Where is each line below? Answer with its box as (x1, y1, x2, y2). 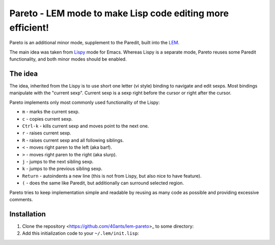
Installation (9, 209, 46, 219)
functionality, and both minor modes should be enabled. (9, 56, 127, 62)
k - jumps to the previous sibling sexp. (22, 166, 103, 172)
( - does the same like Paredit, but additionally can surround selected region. (22, 180, 184, 186)
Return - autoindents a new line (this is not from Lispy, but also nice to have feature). (22, 173, 202, 179)
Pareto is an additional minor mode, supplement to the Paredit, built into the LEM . (9, 40, 180, 46)
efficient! (9, 22, 49, 33)
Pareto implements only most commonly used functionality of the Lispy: (9, 99, 160, 105)
